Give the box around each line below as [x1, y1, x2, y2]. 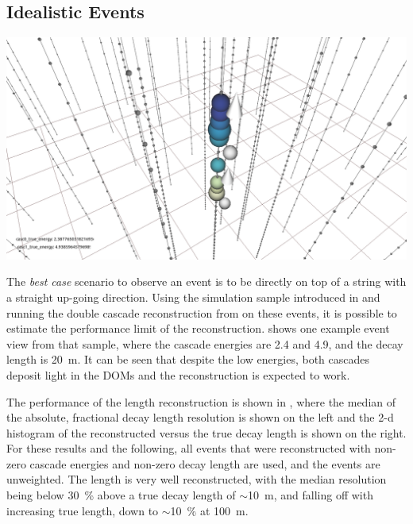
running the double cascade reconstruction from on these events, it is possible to [6, 304, 397, 321]
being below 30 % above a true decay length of [6, 487, 236, 503]
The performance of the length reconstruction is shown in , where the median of [6, 393, 396, 410]
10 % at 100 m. [170, 502, 249, 518]
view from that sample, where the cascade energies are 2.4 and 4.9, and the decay [6, 335, 403, 352]
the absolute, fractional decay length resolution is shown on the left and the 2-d [6, 409, 394, 426]
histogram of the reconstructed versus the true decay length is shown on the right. [6, 424, 407, 441]
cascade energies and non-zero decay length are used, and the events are [29, 455, 380, 472]
